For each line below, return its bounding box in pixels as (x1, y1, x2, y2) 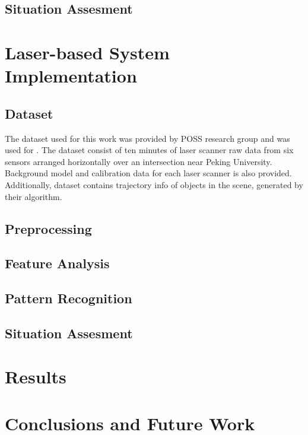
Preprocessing (5, 219, 92, 237)
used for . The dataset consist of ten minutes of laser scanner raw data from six (5, 144, 294, 156)
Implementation (5, 63, 137, 88)
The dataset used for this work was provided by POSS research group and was (5, 132, 290, 144)
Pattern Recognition (5, 289, 132, 307)
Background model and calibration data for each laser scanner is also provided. (5, 167, 292, 179)
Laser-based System (5, 40, 170, 64)
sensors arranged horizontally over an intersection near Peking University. (5, 155, 272, 167)
